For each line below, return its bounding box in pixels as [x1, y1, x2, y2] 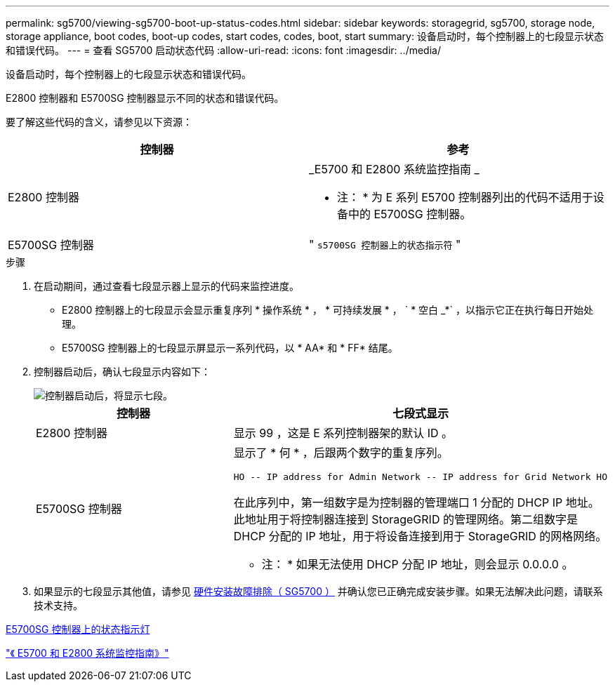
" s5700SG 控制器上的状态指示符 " [309, 237, 461, 251]
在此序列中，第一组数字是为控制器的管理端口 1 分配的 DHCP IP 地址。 [233, 495, 600, 509]
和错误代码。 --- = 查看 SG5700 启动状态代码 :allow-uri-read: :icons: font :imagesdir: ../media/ [6, 44, 441, 56]
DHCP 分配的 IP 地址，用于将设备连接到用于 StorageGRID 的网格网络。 [233, 529, 607, 543]
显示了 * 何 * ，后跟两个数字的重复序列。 [233, 446, 449, 460]
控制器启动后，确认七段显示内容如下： [34, 366, 211, 378]
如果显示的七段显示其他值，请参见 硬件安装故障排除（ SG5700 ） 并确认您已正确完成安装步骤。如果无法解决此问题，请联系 [34, 585, 603, 597]
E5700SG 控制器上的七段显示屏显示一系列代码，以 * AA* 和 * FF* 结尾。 [62, 342, 398, 354]
